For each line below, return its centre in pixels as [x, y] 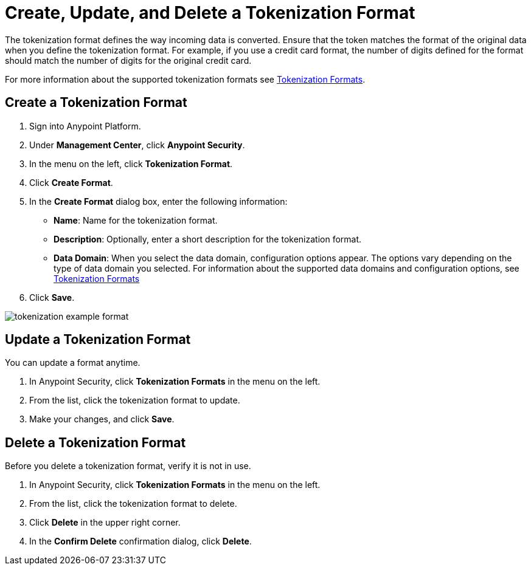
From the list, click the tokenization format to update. [135, 400]
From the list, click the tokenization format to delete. [133, 504]
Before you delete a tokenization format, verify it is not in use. [128, 466]
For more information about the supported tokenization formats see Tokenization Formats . [185, 79]
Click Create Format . [71, 182]
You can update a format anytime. [73, 363]
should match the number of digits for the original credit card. [128, 60]
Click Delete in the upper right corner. [105, 523]
